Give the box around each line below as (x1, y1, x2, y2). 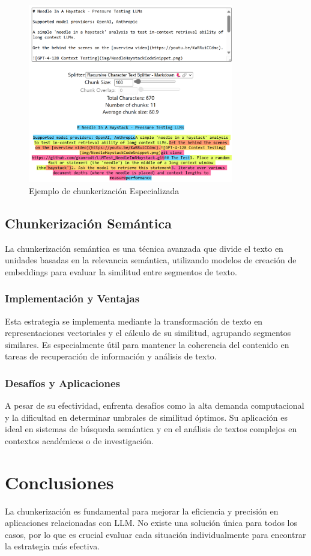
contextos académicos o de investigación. (5, 434, 154, 447)
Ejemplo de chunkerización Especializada (29, 184, 180, 197)
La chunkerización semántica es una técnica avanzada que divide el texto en (5, 242, 283, 254)
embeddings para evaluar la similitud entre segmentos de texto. (5, 265, 237, 278)
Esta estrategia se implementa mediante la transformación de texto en (5, 314, 263, 327)
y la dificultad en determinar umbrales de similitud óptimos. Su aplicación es (5, 411, 288, 423)
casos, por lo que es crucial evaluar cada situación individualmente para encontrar (5, 528, 306, 540)
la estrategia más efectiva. (5, 540, 100, 552)
